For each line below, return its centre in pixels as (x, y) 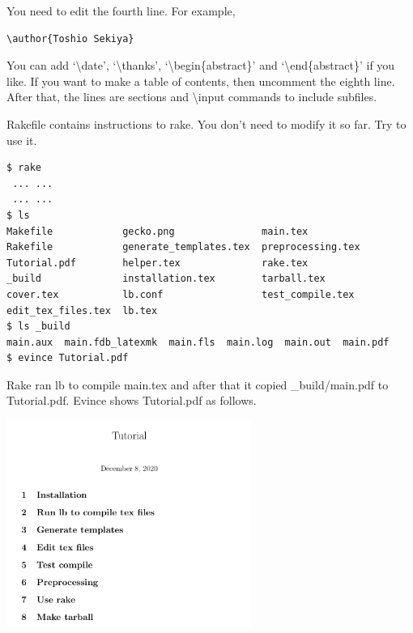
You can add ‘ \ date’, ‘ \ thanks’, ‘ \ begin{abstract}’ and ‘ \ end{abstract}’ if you (201, 65)
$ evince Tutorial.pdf (68, 358)
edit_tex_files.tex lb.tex (82, 310)
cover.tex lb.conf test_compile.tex (181, 294)
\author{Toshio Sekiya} (70, 38)
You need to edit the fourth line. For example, (121, 11)
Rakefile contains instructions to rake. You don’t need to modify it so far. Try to (206, 123)
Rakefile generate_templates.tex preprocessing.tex (183, 247)
